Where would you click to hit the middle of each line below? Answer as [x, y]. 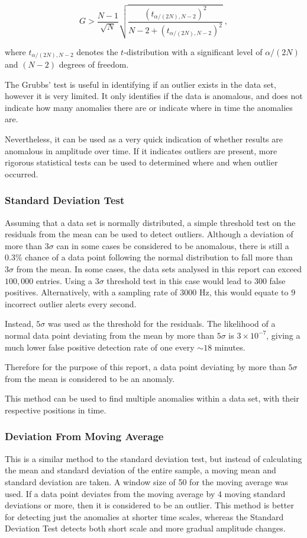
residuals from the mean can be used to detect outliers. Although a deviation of [149, 234]
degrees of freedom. [94, 64]
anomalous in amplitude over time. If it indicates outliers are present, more [141, 150]
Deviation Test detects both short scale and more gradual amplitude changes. [145, 528]
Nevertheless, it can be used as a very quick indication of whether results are [144, 139]
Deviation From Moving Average [84, 436]
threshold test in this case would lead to [179, 280]
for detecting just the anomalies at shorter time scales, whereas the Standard [144, 516]
